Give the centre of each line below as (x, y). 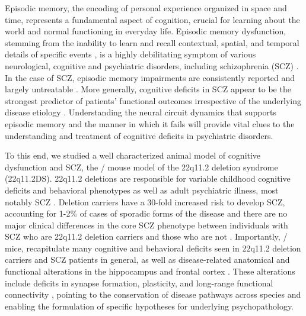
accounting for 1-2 (38, 213)
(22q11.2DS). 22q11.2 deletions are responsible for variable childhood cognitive (148, 178)
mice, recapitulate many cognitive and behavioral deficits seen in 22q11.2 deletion (153, 248)
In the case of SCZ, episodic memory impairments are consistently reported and (150, 77)
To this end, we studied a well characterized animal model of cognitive (133, 155)
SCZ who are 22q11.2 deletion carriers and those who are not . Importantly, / (146, 236)
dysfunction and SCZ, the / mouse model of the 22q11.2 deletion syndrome (141, 167)
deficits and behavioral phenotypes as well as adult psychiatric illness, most (142, 190)
